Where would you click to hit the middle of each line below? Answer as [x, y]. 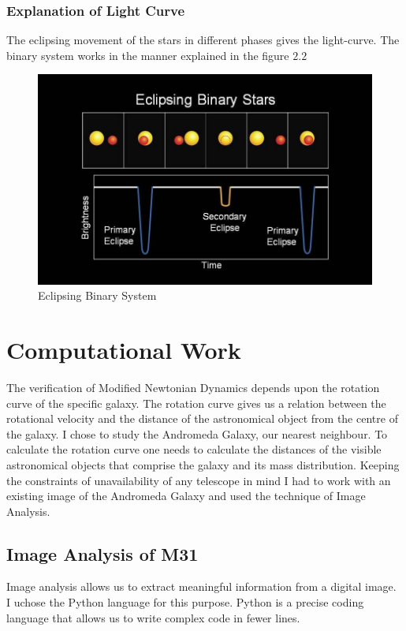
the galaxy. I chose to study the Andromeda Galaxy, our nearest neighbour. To [197, 433]
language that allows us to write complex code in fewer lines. [153, 617]
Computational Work [124, 349]
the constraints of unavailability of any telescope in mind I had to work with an [199, 480]
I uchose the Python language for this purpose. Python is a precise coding [185, 602]
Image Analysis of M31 [102, 553]
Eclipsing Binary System [97, 295]
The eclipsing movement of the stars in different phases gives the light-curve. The [203, 40]
